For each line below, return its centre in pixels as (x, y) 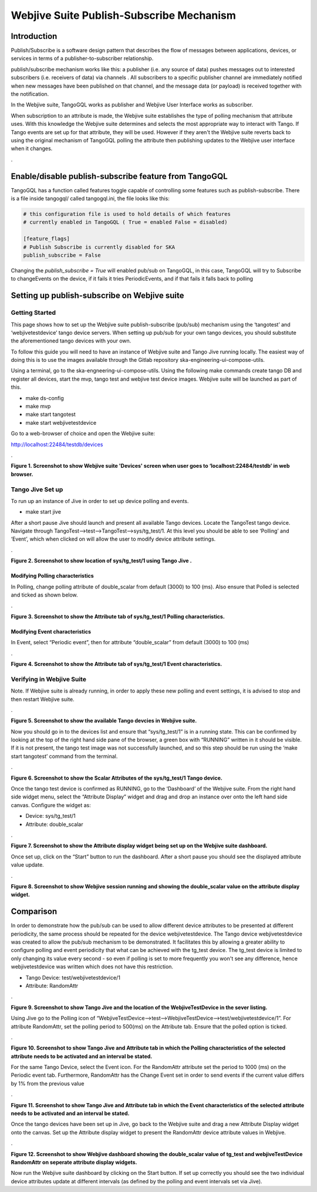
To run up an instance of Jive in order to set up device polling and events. (100, 501)
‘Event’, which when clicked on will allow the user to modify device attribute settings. (113, 539)
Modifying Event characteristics (51, 631)
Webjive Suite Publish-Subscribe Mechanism (123, 15)
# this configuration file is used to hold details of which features (127, 214)
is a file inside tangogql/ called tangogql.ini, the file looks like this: (90, 199)
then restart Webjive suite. (43, 699)
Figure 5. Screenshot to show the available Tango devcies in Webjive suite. (104, 721)
